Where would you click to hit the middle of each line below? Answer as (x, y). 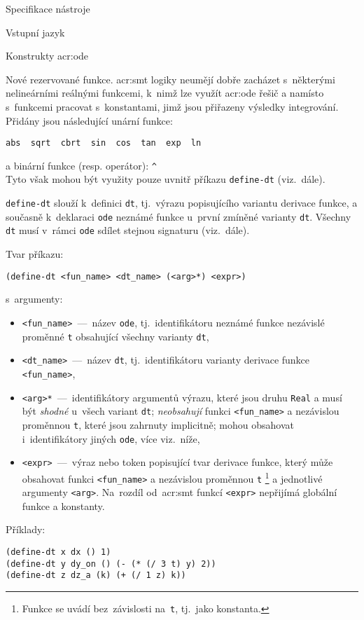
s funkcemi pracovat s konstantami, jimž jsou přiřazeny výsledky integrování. (172, 106)
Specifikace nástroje (48, 8)
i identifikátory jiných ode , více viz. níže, (111, 438)
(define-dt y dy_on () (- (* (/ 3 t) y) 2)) (111, 564)
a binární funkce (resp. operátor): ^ (81, 165)
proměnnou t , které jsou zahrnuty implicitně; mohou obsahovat (158, 424)
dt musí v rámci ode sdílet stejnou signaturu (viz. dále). (128, 230)
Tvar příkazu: (35, 254)
